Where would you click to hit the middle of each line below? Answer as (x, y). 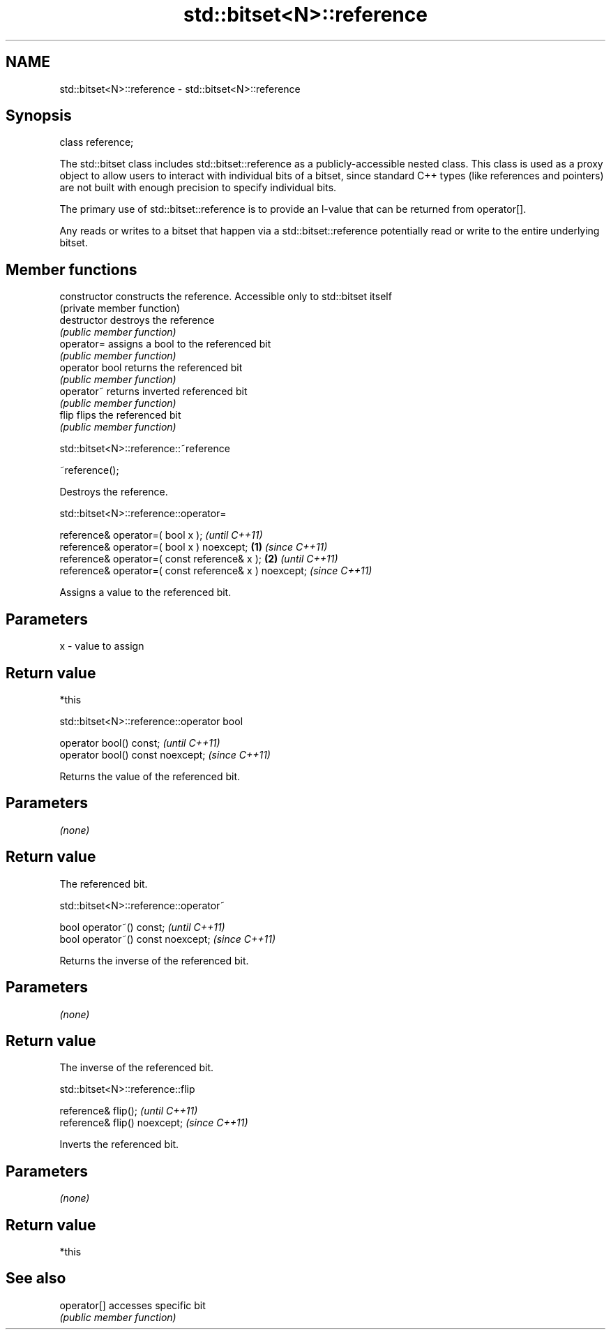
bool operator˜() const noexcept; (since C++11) (167, 939)
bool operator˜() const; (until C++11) (142, 927)
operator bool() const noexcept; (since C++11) (165, 754)
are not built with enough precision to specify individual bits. (198, 188)
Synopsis (39, 116)
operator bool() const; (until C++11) (140, 743)
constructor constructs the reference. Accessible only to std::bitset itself (226, 297)
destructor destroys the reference (137, 320)
